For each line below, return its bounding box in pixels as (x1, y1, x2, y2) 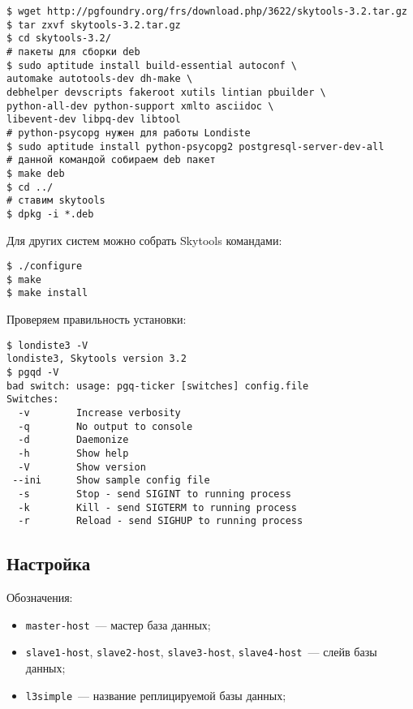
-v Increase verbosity (18, 406, 181, 419)
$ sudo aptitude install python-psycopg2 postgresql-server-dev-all (6, 140, 385, 153)
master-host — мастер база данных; (25, 616, 211, 633)
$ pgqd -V (6, 366, 59, 378)
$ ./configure (6, 260, 83, 273)
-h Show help (18, 447, 129, 459)
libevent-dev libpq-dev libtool (6, 114, 181, 126)
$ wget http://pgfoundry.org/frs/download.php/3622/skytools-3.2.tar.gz (6, 6, 407, 17)
